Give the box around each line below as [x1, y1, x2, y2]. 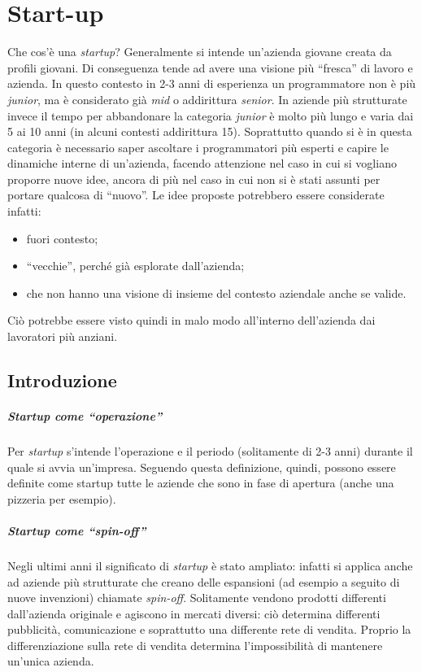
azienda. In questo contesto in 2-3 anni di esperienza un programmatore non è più [7, 75, 416, 92]
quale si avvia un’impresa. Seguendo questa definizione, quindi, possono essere [7, 458, 396, 475]
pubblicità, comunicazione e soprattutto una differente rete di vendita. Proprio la [7, 621, 411, 638]
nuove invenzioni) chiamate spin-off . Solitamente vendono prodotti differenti [7, 589, 386, 606]
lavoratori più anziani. [7, 328, 118, 345]
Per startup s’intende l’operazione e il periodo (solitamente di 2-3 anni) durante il [7, 442, 413, 459]
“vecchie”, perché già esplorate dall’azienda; [26, 257, 245, 274]
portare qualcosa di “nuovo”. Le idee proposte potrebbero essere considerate [7, 186, 385, 203]
